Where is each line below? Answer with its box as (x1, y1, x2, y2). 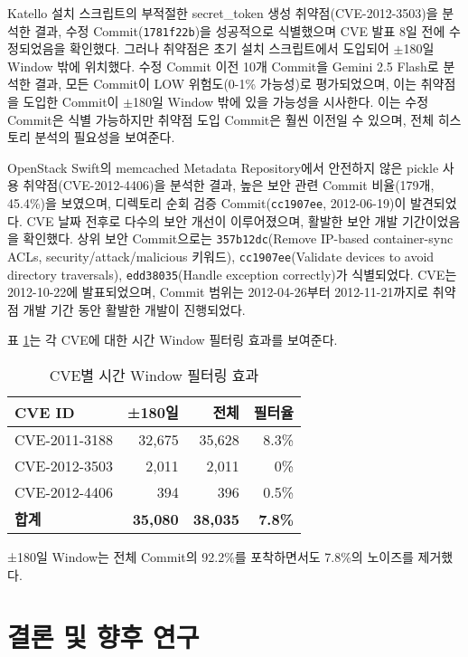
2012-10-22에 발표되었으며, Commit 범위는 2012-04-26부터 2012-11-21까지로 (7, 282, 429, 301)
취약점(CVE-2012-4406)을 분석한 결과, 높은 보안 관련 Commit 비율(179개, (23, 176, 435, 195)
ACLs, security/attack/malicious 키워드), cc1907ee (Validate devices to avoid (7, 246, 435, 265)
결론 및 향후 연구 (7, 618, 200, 655)
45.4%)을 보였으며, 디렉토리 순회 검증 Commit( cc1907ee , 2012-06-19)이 (7, 194, 407, 212)
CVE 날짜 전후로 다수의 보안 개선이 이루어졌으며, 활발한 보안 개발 (26, 211, 398, 230)
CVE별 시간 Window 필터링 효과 (49, 365, 259, 386)
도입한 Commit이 (23, 92, 119, 111)
